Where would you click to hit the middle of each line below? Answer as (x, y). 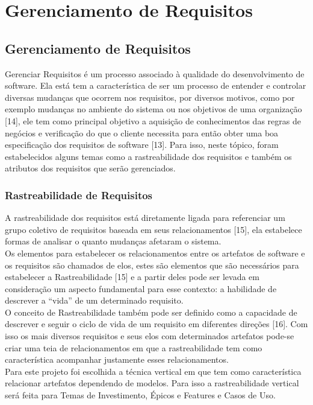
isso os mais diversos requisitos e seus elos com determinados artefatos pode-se (150, 336)
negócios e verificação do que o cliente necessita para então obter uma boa (142, 132)
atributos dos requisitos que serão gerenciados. (90, 168)
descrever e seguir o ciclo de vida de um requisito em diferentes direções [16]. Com (156, 324)
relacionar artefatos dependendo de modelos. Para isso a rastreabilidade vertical (152, 383)
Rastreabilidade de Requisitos (79, 195)
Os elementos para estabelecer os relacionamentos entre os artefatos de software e (155, 253)
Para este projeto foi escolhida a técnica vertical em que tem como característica (153, 371)
